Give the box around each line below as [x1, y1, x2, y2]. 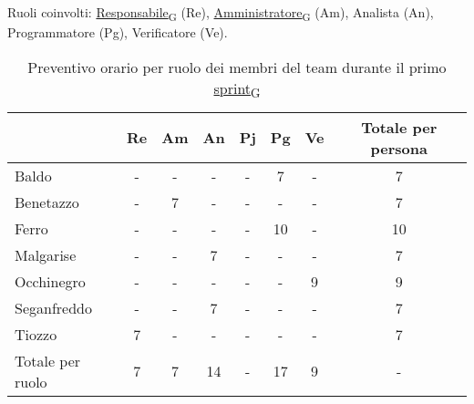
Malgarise [15, 243, 77, 265]
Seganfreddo [15, 296, 92, 318]
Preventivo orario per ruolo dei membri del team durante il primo [27, 56, 447, 78]
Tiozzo [15, 323, 57, 345]
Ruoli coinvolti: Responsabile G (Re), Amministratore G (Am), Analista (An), [7, 3, 434, 24]
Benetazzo [15, 191, 79, 212]
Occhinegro [15, 270, 86, 292]
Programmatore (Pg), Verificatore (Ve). [7, 23, 228, 42]
